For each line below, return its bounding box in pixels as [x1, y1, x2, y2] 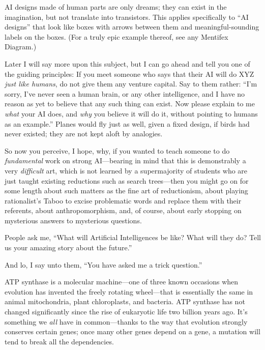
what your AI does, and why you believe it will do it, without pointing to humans [5, 108, 258, 119]
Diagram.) [5, 41, 37, 52]
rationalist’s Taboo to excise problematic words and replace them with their [5, 195, 242, 206]
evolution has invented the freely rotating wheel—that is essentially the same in [5, 286, 253, 297]
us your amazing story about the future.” [5, 242, 132, 253]
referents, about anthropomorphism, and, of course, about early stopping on [5, 205, 242, 216]
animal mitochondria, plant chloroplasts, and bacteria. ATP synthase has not [5, 296, 245, 307]
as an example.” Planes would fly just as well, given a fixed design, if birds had [5, 118, 250, 129]
